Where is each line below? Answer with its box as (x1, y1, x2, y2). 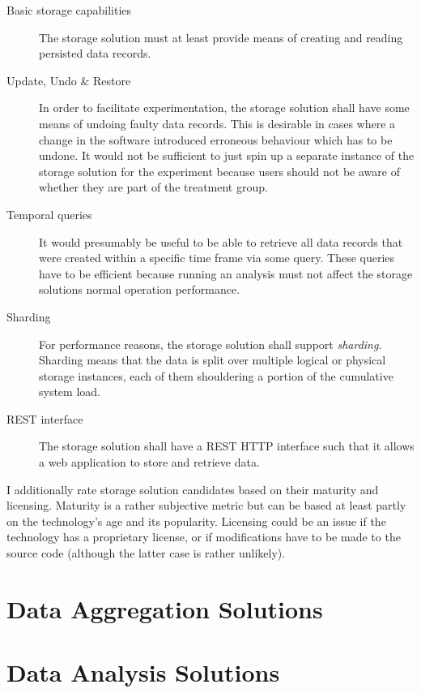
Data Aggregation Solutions (6, 592, 323, 625)
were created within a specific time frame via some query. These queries (39, 249, 395, 266)
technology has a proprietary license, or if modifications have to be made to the (6, 528, 401, 545)
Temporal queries (6, 205, 92, 222)
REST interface (6, 410, 83, 427)
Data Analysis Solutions (6, 656, 280, 689)
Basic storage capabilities (6, 2, 132, 18)
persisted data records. (39, 45, 151, 62)
